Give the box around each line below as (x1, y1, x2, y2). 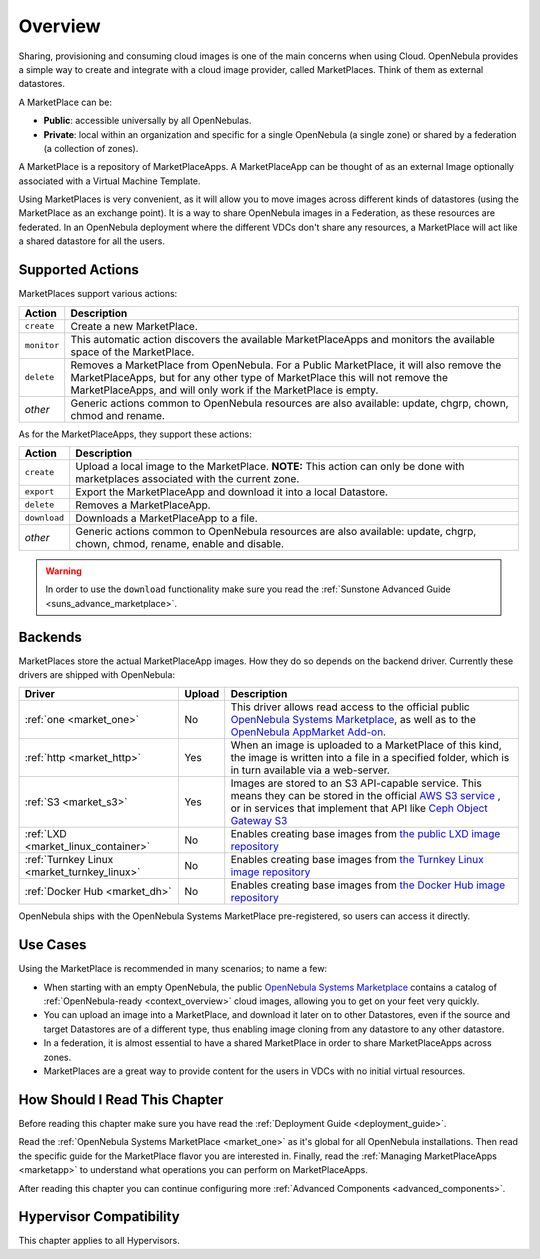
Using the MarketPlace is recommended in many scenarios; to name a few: (18, 963, 328, 975)
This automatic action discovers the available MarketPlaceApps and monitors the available (70, 332, 495, 346)
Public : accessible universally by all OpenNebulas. (43, 115, 252, 127)
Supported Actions (18, 261, 139, 279)
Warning (45, 565, 82, 577)
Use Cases (18, 936, 87, 954)
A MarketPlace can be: (18, 96, 112, 108)
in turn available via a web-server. (230, 763, 390, 777)
